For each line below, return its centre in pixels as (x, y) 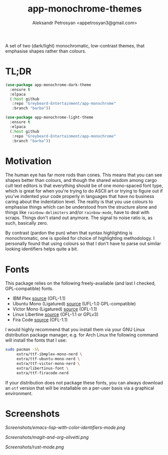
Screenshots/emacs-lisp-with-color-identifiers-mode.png (65, 428)
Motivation (29, 161)
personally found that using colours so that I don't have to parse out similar (83, 244)
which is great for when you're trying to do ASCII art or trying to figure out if (84, 191)
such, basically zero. (27, 223)
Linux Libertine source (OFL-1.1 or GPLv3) (55, 314)
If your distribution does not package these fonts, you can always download (84, 382)
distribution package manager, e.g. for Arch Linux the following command (82, 335)
